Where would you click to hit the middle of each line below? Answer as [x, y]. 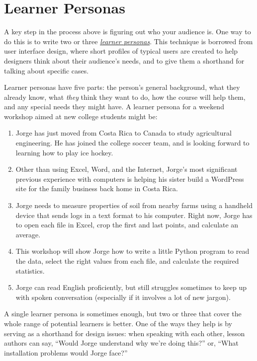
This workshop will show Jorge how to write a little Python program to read [132, 251]
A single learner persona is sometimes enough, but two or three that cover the [123, 314]
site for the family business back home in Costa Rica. [97, 188]
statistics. [30, 270]
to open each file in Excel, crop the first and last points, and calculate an [127, 225]
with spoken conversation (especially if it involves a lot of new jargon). [123, 297]
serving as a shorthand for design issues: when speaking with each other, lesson [125, 333]
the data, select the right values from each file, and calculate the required [127, 261]
